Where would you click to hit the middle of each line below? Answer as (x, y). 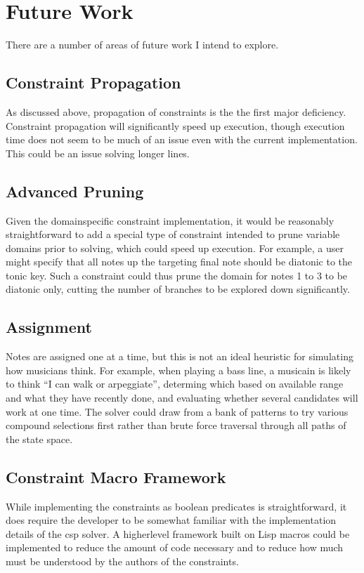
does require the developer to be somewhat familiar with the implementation (171, 520)
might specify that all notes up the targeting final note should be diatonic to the (179, 262)
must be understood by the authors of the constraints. (122, 561)
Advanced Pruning (75, 191)
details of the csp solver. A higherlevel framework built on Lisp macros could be (178, 533)
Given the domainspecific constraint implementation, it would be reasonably (170, 220)
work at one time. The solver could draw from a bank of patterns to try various (177, 411)
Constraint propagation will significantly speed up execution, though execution (175, 125)
